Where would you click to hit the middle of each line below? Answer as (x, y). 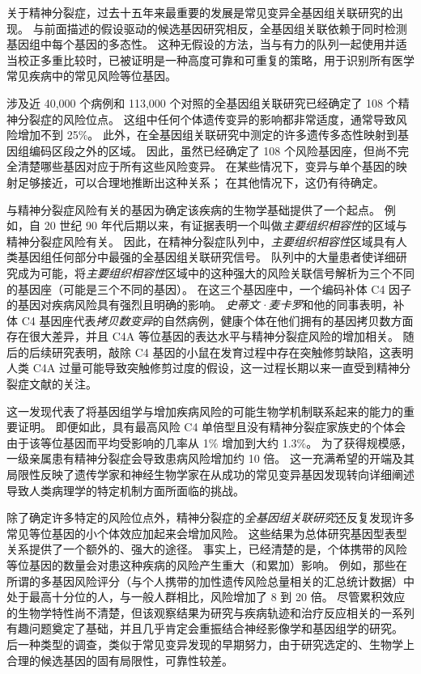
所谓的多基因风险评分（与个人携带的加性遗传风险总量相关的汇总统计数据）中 (210, 581)
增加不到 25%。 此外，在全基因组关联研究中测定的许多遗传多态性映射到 (207, 135)
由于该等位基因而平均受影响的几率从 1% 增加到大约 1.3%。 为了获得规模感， (209, 442)
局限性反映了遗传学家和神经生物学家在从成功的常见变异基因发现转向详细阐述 (210, 475)
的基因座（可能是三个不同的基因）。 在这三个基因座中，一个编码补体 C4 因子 (209, 288)
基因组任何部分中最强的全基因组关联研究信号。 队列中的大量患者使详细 (206, 257)
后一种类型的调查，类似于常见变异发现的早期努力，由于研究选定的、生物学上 (210, 644)
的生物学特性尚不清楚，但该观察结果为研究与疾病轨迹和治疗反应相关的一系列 (210, 612)
